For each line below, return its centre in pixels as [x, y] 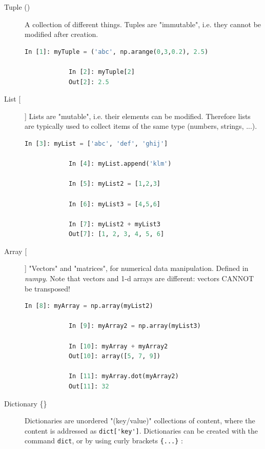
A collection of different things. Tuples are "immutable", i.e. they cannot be [143, 24]
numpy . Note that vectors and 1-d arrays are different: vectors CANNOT [139, 278]
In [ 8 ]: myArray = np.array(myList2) [89, 306]
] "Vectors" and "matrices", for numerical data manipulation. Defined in [137, 268]
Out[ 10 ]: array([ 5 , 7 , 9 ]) [114, 356]
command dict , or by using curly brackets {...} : [104, 441]
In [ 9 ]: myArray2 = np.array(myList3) [135, 326]
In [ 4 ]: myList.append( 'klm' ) [120, 164]
